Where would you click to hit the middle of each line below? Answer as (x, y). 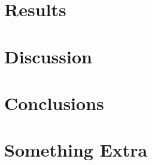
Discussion (48, 56)
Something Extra (76, 150)
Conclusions (54, 103)
